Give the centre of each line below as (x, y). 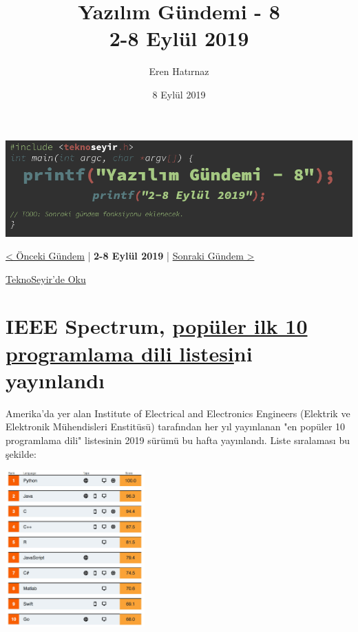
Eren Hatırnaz (179, 71)
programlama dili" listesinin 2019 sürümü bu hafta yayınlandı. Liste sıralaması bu (178, 440)
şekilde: (21, 453)
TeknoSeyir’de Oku (46, 278)
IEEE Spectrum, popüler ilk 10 (157, 326)
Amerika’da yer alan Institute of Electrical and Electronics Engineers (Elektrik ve (178, 413)
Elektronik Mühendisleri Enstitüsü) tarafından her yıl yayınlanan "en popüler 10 (176, 426)
